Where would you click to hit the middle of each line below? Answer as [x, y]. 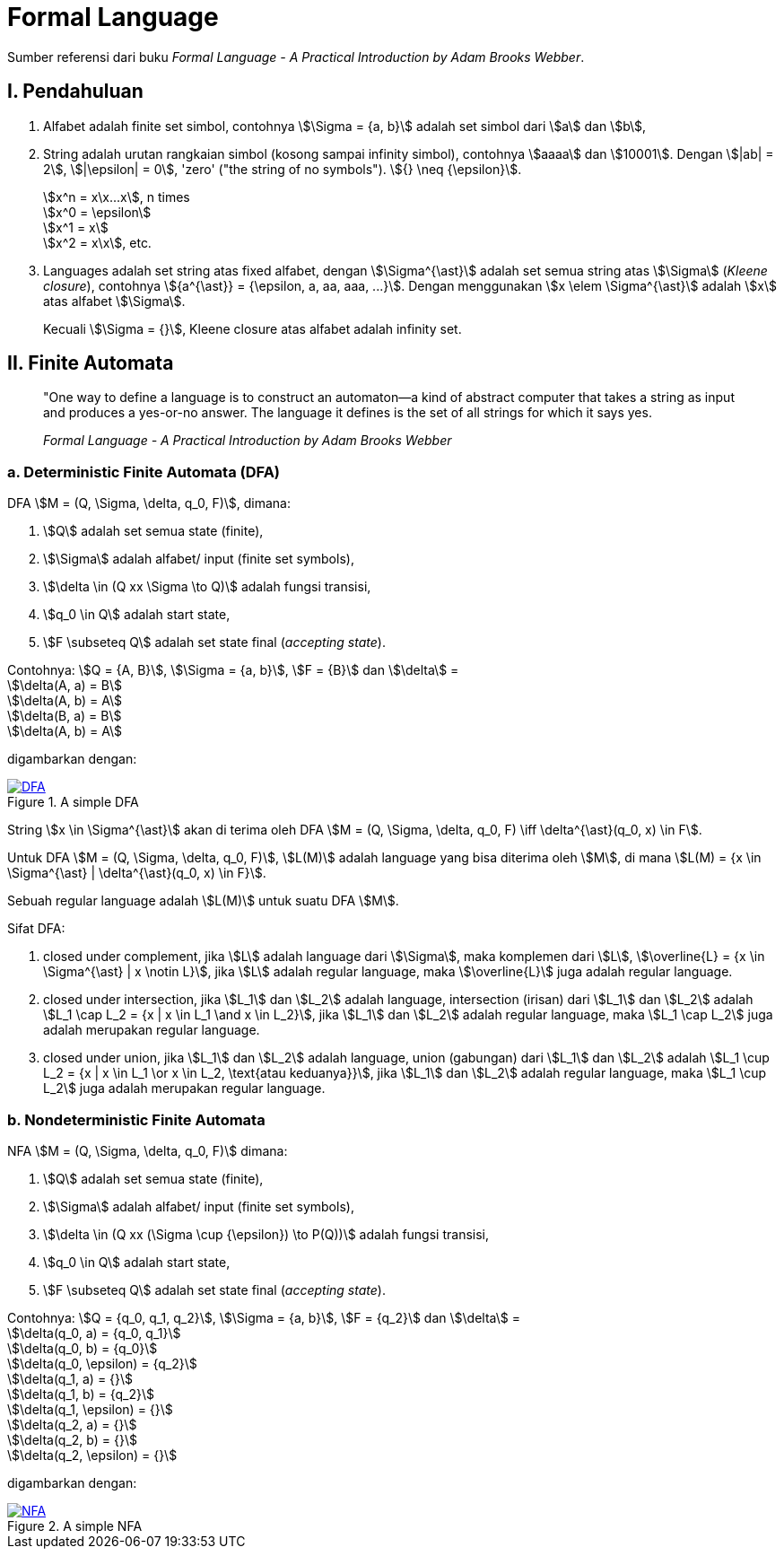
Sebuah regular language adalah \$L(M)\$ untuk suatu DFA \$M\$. [203, 901]
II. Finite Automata [91, 363]
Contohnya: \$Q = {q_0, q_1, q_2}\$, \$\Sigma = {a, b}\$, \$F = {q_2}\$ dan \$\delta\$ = [264, 1317]
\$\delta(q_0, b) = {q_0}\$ [83, 1348]
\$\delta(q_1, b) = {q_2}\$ [81, 1394]
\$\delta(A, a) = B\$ [65, 686]
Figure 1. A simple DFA [73, 802]
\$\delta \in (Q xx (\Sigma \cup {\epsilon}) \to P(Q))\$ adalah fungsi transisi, [266, 1234]
